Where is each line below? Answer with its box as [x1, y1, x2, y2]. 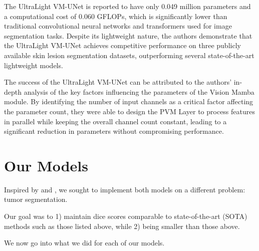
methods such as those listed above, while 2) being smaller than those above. [4, 220, 240, 231]
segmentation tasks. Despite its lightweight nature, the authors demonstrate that [4, 30, 252, 41]
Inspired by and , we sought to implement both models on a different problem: [4, 184, 245, 194]
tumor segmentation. [4, 194, 68, 204]
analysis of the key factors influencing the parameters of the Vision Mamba [24, 86, 254, 97]
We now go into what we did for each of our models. [4, 237, 165, 248]
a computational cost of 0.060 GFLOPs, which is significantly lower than [4, 11, 227, 21]
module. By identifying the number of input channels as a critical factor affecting [4, 96, 253, 107]
